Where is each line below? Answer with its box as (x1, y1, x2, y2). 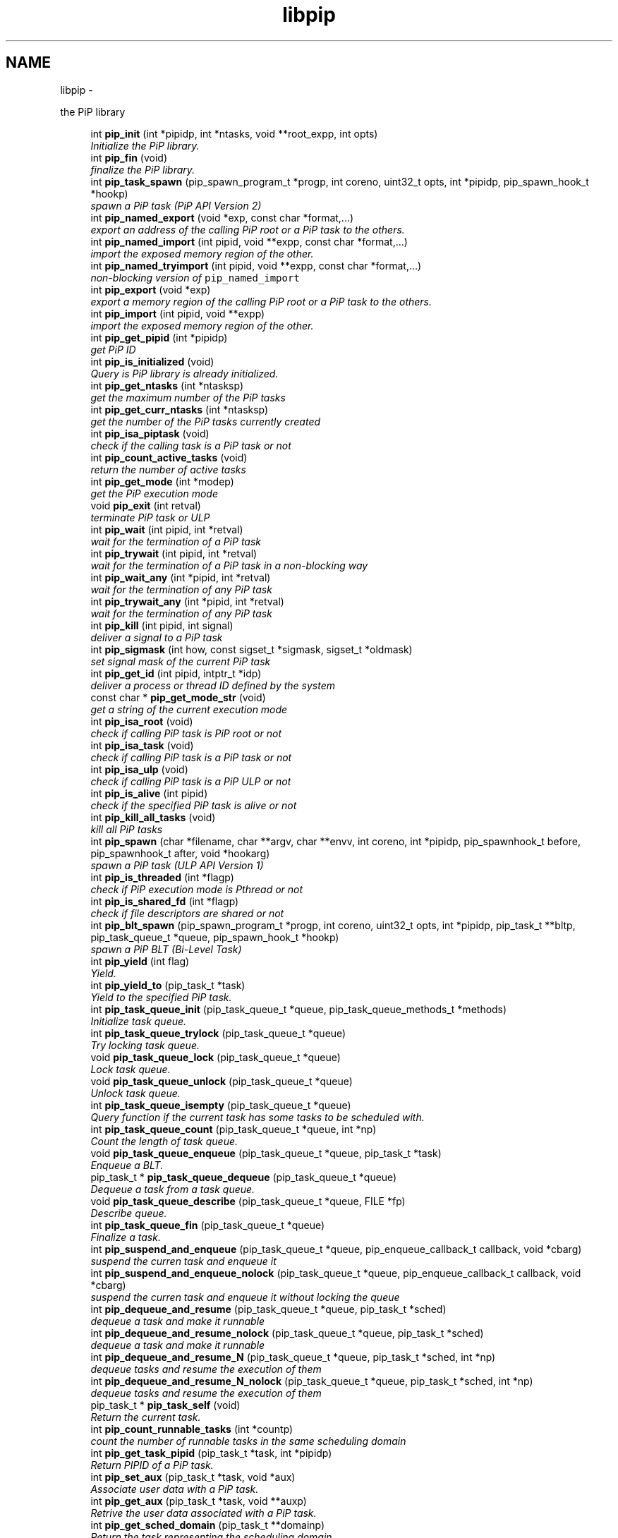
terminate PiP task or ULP (90, 511, 210, 523)
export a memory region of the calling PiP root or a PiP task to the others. (90, 295, 432, 308)
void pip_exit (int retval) (90, 499, 201, 511)
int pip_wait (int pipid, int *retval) (90, 523, 243, 535)
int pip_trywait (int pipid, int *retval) (90, 547, 257, 559)
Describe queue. (90, 1206, 167, 1219)
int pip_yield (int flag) (90, 955, 190, 967)
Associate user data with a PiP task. (90, 1482, 259, 1495)
